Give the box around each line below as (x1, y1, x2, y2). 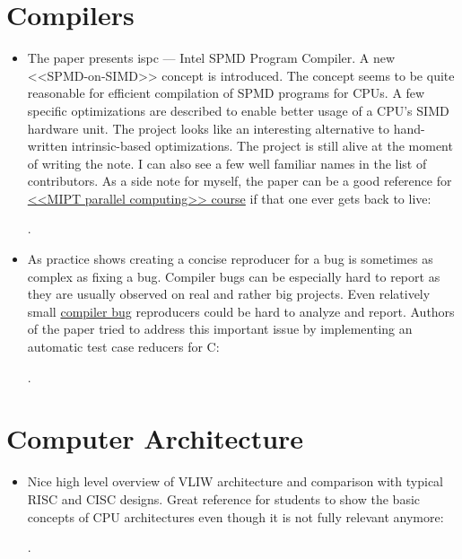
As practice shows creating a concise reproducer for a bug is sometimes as (27, 249, 433, 268)
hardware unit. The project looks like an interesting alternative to (27, 118, 390, 137)
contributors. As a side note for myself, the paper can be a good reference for (27, 171, 452, 190)
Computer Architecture (6, 420, 304, 457)
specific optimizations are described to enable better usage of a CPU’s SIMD (27, 100, 449, 119)
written (27, 136, 68, 155)
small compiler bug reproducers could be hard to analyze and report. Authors (27, 301, 455, 320)
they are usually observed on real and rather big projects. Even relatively (27, 284, 431, 303)
